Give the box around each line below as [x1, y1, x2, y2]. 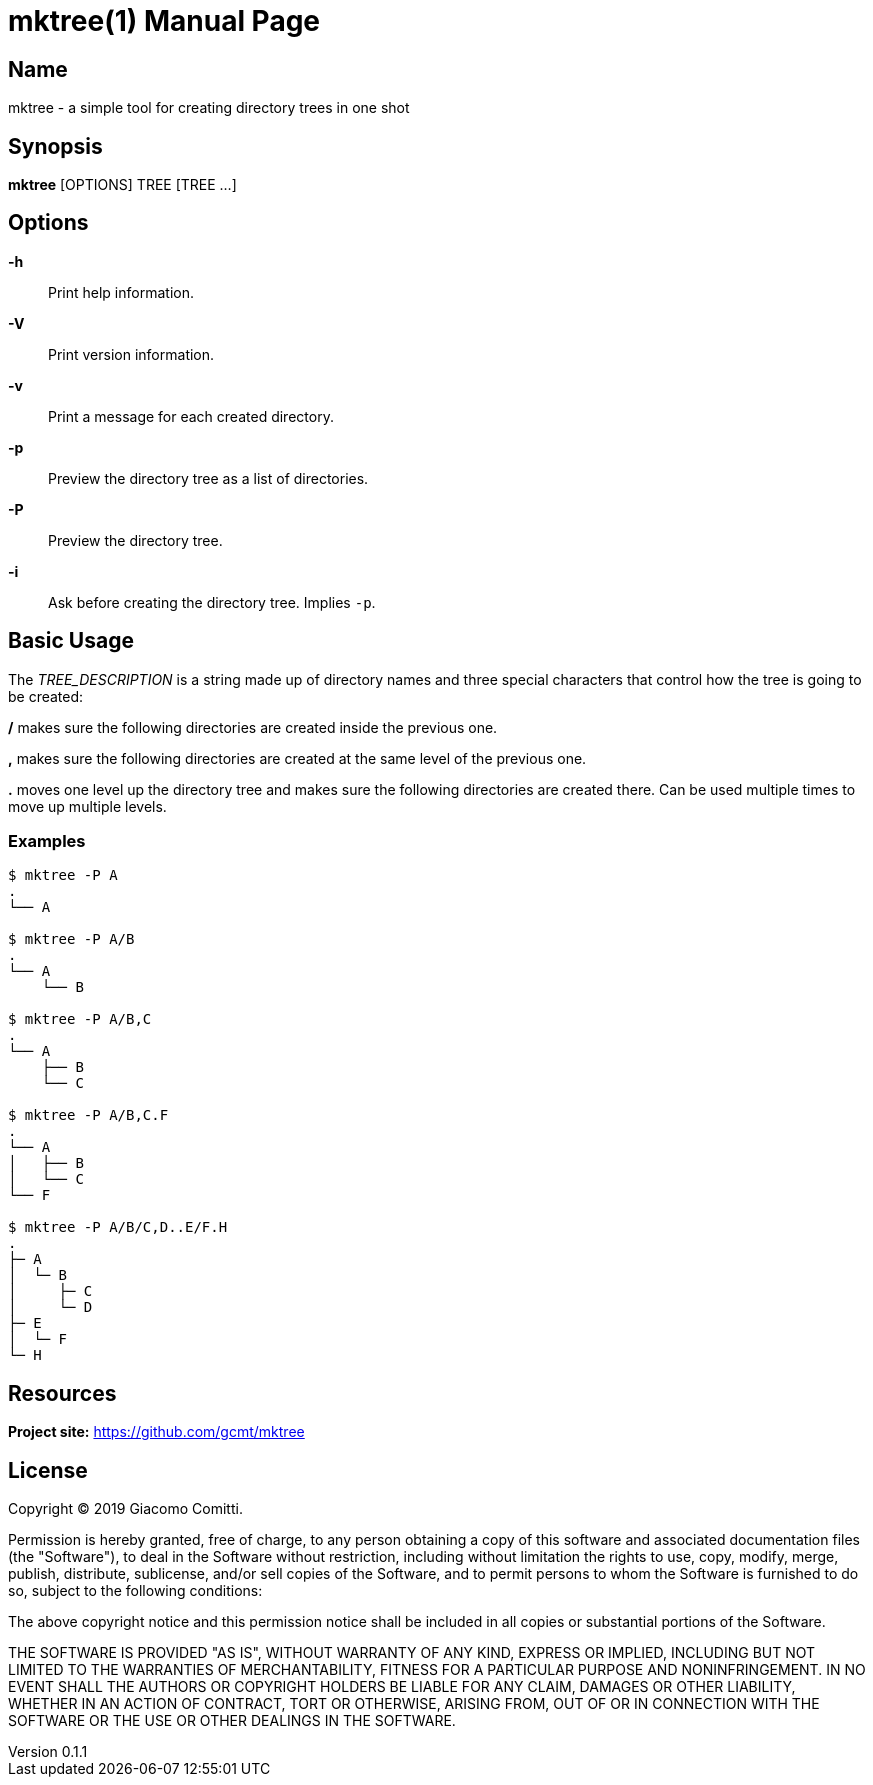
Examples [8, 831, 86, 852]
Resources [8, 1380, 117, 1406]
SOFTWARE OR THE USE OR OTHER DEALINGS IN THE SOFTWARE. [8, 1712, 456, 1730]
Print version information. [48, 345, 215, 363]
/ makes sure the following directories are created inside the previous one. [8, 718, 498, 736]
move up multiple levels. [8, 797, 167, 815]
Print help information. [48, 283, 194, 301]
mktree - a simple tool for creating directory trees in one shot [8, 99, 410, 117]
